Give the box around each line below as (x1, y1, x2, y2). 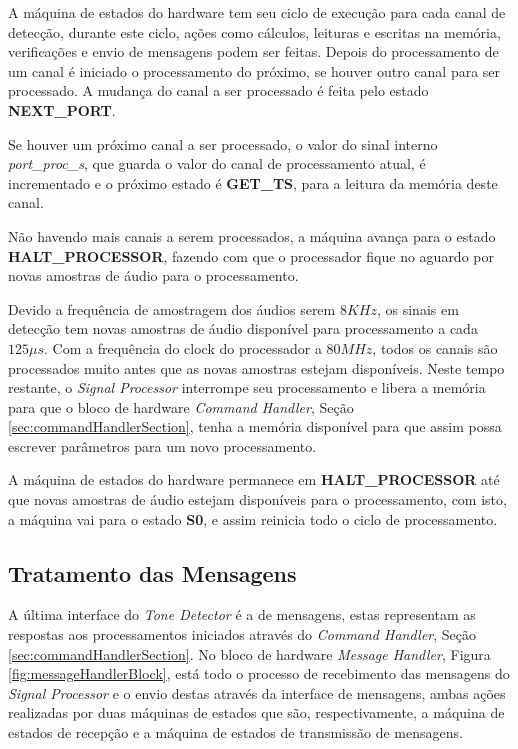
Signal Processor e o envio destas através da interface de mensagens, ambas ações (8, 682, 506, 703)
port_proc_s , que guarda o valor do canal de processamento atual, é (8, 153, 426, 174)
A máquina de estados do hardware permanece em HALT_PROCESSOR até (8, 469, 500, 490)
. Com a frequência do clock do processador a (44, 337, 322, 358)
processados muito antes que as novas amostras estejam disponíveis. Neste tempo (8, 357, 505, 378)
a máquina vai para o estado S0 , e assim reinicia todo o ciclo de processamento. (8, 508, 498, 529)
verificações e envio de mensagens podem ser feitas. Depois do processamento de (8, 41, 499, 62)
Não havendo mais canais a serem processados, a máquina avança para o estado (8, 225, 496, 246)
